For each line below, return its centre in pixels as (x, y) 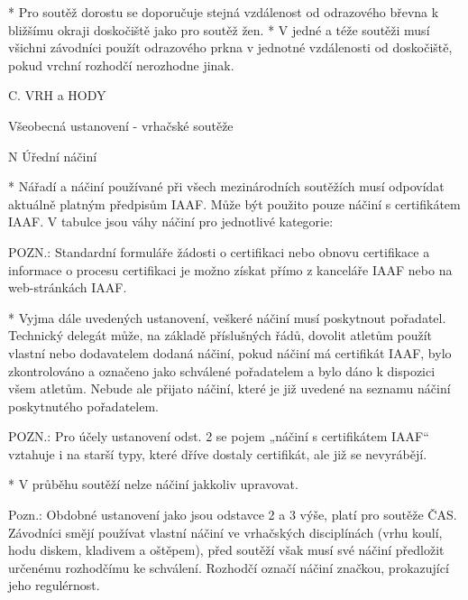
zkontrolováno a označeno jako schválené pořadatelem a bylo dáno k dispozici (222, 370)
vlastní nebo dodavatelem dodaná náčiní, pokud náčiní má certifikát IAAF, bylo (230, 352)
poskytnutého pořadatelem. (83, 406)
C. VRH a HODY (57, 95)
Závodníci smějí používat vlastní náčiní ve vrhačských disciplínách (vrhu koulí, (225, 532)
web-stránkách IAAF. (68, 287)
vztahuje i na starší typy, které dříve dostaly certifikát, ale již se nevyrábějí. (218, 453)
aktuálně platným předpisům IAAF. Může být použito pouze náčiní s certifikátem (234, 203)
